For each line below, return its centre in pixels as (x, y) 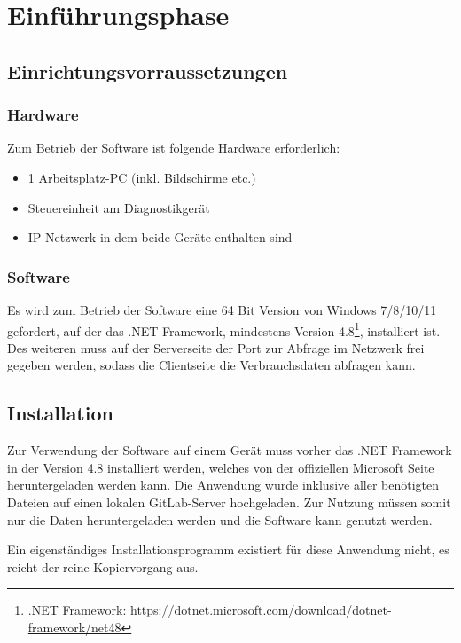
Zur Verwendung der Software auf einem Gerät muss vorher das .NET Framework (230, 450)
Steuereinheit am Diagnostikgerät (119, 207)
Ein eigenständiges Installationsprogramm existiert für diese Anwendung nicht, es (228, 549)
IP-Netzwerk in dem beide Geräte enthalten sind (160, 237)
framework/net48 (74, 627)
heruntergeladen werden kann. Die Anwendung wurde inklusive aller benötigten (223, 485)
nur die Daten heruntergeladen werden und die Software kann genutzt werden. (220, 519)
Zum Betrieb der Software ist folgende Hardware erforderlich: (174, 148)
